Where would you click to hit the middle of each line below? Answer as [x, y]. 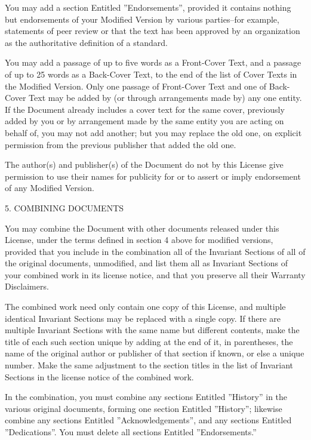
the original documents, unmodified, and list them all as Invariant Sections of [147, 263]
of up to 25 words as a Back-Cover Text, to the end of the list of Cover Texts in [151, 74]
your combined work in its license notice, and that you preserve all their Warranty [155, 274]
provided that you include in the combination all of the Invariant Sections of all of [155, 251]
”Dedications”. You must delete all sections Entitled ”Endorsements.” [131, 432]
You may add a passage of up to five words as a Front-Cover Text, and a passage [153, 62]
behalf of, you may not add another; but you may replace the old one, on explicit [153, 132]
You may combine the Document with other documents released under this [142, 228]
